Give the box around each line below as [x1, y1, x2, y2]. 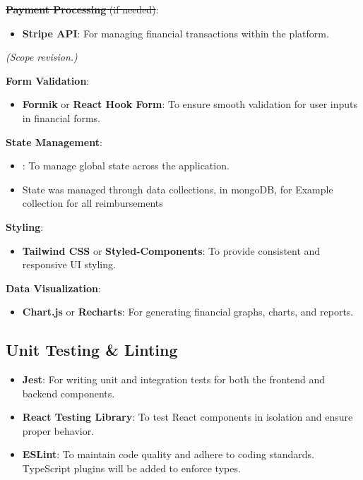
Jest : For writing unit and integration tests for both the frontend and [22, 372, 326, 387]
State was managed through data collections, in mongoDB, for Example [22, 181, 333, 196]
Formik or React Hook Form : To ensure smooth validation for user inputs [22, 97, 357, 112]
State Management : [6, 134, 102, 149]
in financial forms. [22, 110, 100, 125]
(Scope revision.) [6, 49, 78, 64]
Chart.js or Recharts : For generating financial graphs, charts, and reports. [22, 304, 354, 319]
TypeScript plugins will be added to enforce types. [22, 461, 241, 476]
